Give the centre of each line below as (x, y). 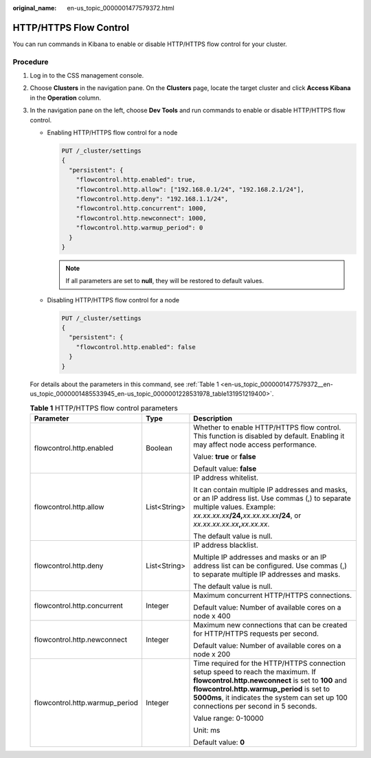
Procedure (31, 62)
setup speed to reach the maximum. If (255, 671)
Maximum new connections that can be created (270, 625)
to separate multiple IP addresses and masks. (267, 574)
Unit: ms (207, 730)
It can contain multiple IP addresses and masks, (271, 489)
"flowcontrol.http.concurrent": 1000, (141, 209)
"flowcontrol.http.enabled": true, (136, 180)
